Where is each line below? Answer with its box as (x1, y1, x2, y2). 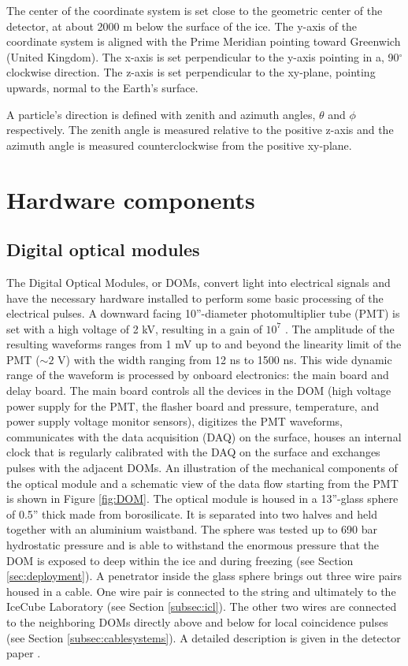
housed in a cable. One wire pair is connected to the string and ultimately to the (6, 582, 396, 599)
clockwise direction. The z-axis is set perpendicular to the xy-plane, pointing (6, 64, 376, 80)
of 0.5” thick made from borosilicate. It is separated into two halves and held (6, 505, 377, 522)
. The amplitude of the (284, 320, 395, 337)
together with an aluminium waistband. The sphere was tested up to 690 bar (6, 521, 377, 538)
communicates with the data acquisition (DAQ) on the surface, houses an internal (6, 428, 402, 445)
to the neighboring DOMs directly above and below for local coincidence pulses (6, 613, 388, 630)
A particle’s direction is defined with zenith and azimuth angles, (6, 106, 316, 122)
